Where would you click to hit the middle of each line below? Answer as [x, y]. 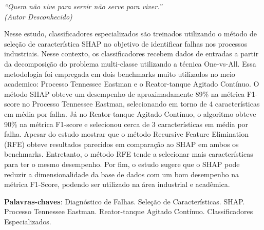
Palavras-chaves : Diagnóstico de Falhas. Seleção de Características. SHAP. [125, 201]
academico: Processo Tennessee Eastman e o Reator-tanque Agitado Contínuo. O [132, 84]
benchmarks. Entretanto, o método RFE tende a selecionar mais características [129, 154]
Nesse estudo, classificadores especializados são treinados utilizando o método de [130, 34]
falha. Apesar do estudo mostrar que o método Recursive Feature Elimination [126, 134]
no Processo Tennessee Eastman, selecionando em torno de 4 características [141, 104]
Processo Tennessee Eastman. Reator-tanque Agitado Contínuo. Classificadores [129, 211]
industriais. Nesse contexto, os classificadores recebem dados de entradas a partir [131, 54]
